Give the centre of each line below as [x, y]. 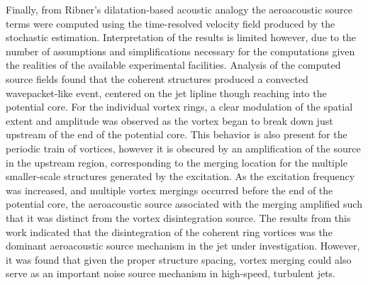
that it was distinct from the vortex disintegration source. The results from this [178, 217]
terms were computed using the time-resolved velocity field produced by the [171, 23]
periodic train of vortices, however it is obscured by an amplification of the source [183, 148]
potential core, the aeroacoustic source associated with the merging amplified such [184, 204]
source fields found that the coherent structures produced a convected [157, 78]
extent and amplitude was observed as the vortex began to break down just [169, 120]
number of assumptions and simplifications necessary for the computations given [180, 51]
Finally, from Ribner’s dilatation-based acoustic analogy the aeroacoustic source [179, 9]
